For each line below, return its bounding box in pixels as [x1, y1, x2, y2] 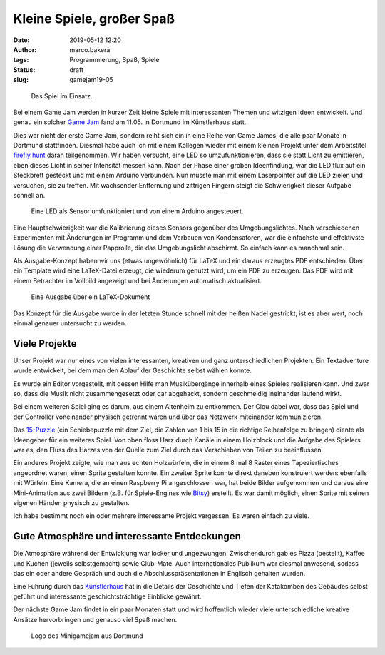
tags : [13, 56, 29, 64]
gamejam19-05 [69, 76, 113, 84]
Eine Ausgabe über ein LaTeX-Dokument [31, 293, 150, 301]
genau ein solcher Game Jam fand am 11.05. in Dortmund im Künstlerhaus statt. [13, 118, 247, 126]
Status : [13, 65, 36, 74]
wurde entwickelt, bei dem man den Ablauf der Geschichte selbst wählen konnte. [13, 366, 252, 375]
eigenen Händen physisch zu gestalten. [13, 498, 130, 507]
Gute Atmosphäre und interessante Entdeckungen [13, 530, 242, 542]
